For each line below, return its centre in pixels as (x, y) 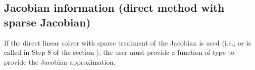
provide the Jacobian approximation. (60, 61)
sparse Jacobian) (47, 22)
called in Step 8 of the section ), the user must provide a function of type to (119, 52)
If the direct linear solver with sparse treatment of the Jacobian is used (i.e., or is (127, 42)
